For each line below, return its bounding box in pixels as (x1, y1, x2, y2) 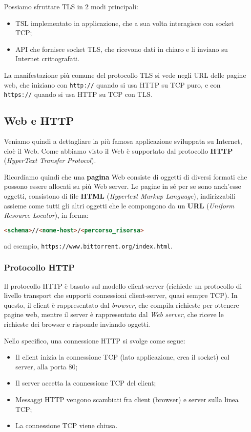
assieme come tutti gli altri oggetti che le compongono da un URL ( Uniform (4, 200, 234, 210)
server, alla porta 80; (15, 361, 78, 371)
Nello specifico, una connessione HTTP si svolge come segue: (4, 335, 186, 345)
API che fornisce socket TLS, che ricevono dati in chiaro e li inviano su (15, 44, 228, 54)
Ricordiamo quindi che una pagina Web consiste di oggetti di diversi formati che (4, 171, 247, 182)
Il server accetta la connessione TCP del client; (15, 378, 156, 388)
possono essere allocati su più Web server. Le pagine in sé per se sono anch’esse (4, 181, 241, 191)
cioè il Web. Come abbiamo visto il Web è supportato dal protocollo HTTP (4, 145, 233, 156)
